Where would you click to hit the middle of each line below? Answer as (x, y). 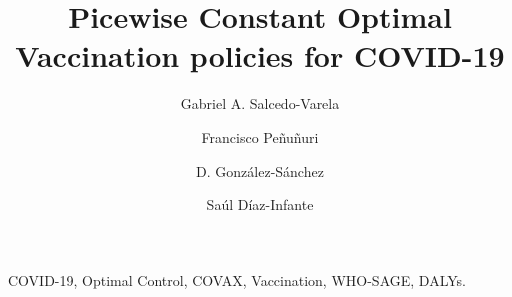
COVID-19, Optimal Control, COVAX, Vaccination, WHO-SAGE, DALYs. (237, 279)
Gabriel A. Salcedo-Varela (260, 103)
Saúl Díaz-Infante (260, 204)
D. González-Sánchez (260, 170)
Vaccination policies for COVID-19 (260, 55)
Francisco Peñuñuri (260, 136)
